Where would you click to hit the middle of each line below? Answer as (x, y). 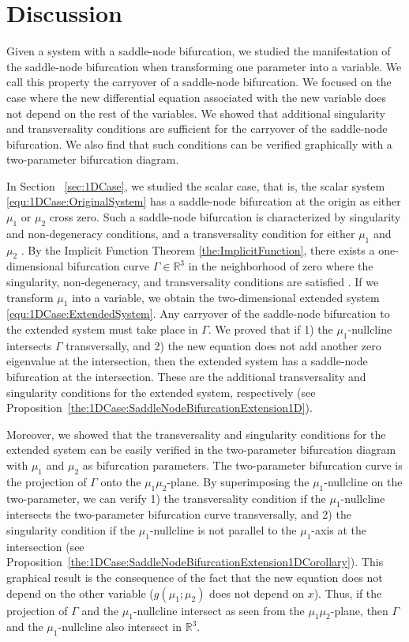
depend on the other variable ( (80, 593)
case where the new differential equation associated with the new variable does (197, 97)
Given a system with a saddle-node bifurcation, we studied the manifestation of (199, 51)
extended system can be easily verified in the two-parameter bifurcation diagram (201, 449)
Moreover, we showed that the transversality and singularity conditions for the (196, 434)
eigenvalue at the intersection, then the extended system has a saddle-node (187, 361)
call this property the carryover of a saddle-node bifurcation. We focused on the (199, 82)
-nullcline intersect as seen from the (219, 610)
